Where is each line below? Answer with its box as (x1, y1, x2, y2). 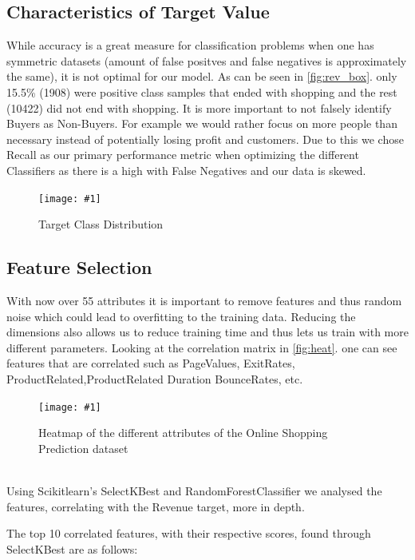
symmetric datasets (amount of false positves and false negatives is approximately (6, 52, 407, 69)
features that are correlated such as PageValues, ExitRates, (6, 355, 295, 371)
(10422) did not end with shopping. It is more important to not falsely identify (6, 99, 392, 116)
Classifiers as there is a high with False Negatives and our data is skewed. (6, 161, 366, 178)
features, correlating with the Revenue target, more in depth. (6, 498, 305, 514)
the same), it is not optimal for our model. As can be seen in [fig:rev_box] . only (6, 68, 397, 85)
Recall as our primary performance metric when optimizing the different (6, 146, 359, 163)
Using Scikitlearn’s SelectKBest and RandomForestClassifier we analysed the (6, 483, 382, 498)
